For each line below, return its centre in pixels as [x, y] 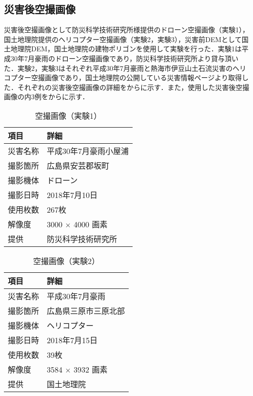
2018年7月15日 [72, 340]
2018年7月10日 [72, 195]
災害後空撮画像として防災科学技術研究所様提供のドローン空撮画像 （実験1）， [126, 30]
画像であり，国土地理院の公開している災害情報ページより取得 [143, 77]
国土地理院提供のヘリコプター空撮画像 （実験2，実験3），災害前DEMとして [123, 39]
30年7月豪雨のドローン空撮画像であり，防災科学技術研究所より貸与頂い [124, 58]
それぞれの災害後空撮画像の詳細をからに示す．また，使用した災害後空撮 [133, 87]
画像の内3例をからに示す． [47, 97]
